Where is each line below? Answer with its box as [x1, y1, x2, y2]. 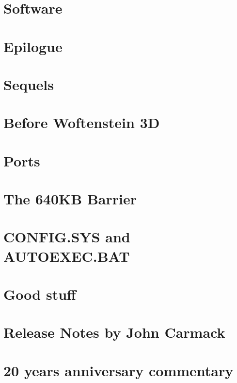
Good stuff [3, 284, 76, 304]
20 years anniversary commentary [3, 360, 234, 380]
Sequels [3, 74, 54, 94]
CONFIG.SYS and [3, 227, 130, 247]
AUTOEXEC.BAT [3, 246, 130, 266]
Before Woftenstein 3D [3, 112, 160, 132]
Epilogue [3, 36, 63, 56]
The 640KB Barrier [3, 189, 137, 209]
